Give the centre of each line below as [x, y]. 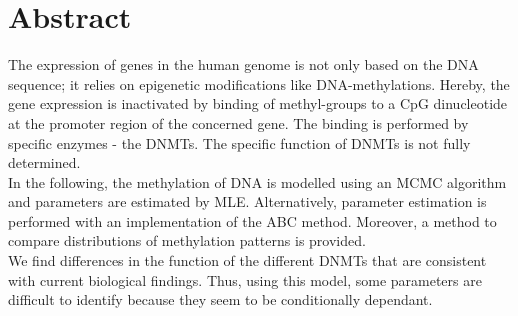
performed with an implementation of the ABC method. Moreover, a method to [252, 220]
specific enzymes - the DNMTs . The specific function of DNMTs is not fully [239, 142]
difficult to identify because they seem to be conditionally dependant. [220, 299]
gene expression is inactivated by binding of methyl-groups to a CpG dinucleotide [258, 103]
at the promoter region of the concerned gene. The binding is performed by [238, 122]
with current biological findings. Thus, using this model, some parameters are [245, 279]
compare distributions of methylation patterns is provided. [187, 240]
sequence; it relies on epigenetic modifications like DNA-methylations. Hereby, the [259, 83]
